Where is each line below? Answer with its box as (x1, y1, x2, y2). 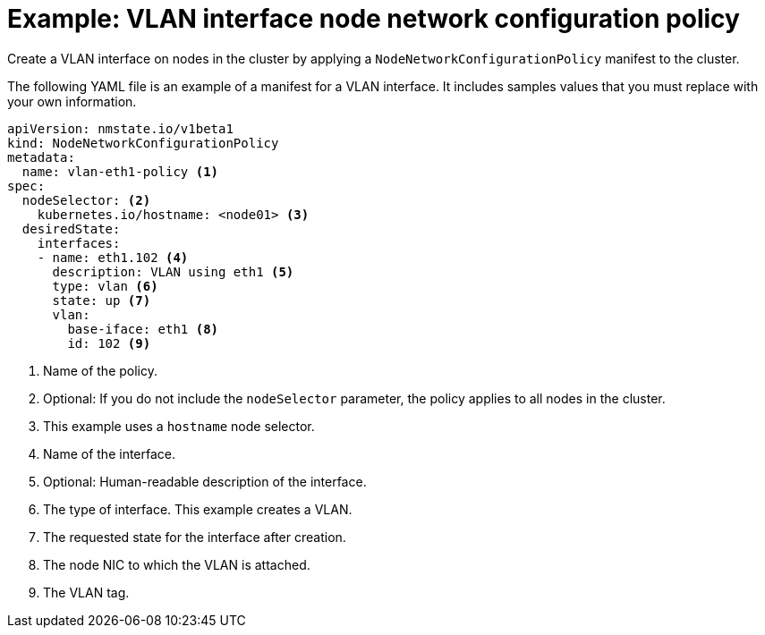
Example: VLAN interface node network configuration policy (7, 4, 740, 34)
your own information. (7, 93, 137, 109)
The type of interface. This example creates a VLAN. (43, 501, 353, 517)
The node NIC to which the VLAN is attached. (43, 556, 310, 572)
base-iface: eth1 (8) (67, 321, 219, 336)
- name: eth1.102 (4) (37, 250, 189, 265)
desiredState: (21, 221, 121, 236)
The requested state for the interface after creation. (43, 529, 346, 545)
